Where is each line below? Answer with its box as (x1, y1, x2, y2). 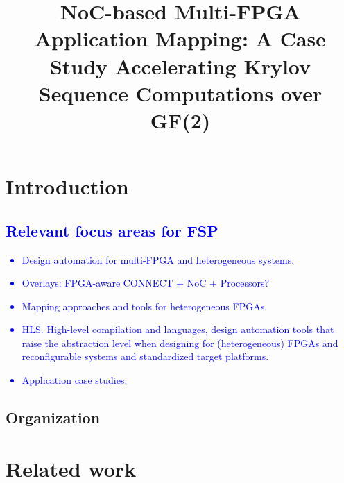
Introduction (6, 172, 129, 201)
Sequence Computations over (38, 78, 322, 107)
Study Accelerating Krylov (49, 51, 311, 80)
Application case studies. (21, 373, 128, 387)
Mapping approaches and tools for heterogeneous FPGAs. (21, 298, 268, 313)
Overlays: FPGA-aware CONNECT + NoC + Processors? (21, 276, 270, 290)
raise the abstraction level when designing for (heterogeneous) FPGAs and (21, 335, 338, 350)
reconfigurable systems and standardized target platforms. (21, 349, 269, 364)
